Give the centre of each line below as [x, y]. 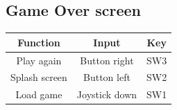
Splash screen [39, 77]
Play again [39, 60]
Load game [39, 94]
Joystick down [107, 94]
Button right [107, 60]
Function [39, 42]
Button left [107, 77]
